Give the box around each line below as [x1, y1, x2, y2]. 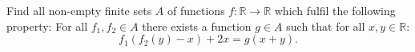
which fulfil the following [274, 2, 396, 18]
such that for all [286, 17, 365, 34]
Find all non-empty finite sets [6, 2, 152, 18]
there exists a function [142, 17, 252, 34]
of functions [167, 2, 225, 18]
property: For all [6, 17, 88, 34]
